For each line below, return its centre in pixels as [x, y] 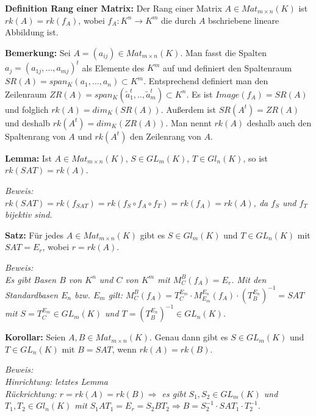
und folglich [27, 109]
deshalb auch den [279, 122]
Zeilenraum [26, 94]
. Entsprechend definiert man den [206, 81]
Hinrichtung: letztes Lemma [56, 381]
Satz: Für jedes [34, 235]
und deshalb [27, 122]
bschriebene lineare [244, 20]
